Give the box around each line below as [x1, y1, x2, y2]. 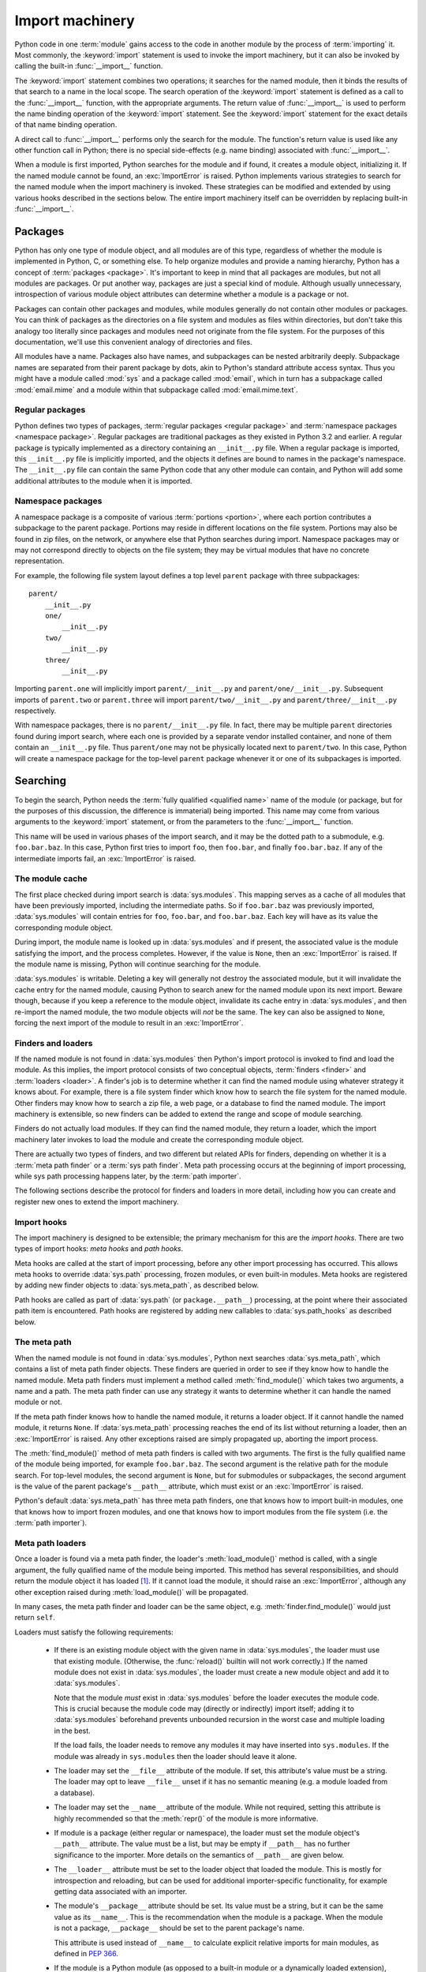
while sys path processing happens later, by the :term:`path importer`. [14, 1171, 241, 1181]
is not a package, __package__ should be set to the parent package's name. [54, 1923, 305, 1933]
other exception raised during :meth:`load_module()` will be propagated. [14, 1587, 248, 1597]
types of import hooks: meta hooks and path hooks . [14, 1244, 184, 1253]
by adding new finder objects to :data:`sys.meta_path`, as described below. [14, 1280, 260, 1290]
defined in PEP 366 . [54, 1948, 118, 1958]
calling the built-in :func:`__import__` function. [14, 62, 163, 71]
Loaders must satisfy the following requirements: [14, 1627, 174, 1637]
